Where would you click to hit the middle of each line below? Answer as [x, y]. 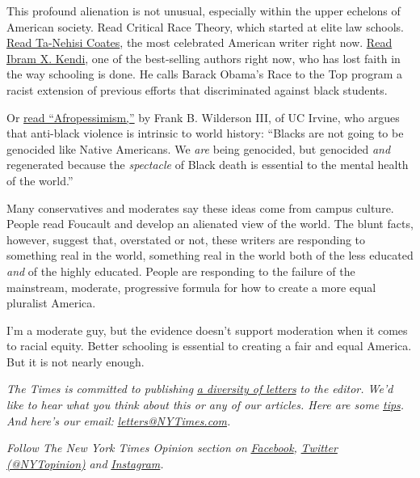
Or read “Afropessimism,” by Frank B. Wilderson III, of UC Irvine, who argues [203, 117]
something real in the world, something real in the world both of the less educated [210, 255]
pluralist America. [51, 303]
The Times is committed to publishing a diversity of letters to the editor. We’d [200, 389]
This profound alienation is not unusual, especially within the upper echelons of [204, 11]
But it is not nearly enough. [76, 361]
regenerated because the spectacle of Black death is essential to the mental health [208, 165]
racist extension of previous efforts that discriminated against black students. [197, 89]
